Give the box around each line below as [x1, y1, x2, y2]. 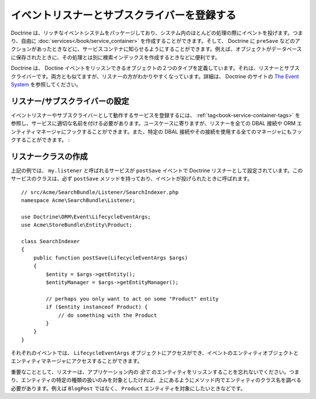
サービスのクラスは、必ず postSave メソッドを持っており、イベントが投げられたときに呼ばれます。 [11, 175, 253, 182]
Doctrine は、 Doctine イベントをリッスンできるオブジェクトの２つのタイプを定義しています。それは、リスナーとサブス [11, 64, 300, 71]
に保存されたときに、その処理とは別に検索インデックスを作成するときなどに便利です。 [11, 53, 221, 61]
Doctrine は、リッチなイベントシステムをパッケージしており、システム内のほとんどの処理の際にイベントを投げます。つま [11, 29, 303, 36]
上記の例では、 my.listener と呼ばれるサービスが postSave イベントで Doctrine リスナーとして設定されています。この [11, 167, 303, 174]
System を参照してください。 [11, 81, 82, 88]
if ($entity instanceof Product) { [46, 303, 148, 311]
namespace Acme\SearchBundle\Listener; [21, 197, 136, 204]
